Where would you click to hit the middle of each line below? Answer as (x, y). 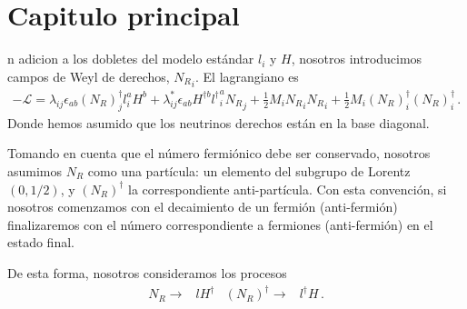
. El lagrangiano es (247, 76)
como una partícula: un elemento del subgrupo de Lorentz (249, 170)
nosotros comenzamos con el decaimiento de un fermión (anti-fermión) (203, 207)
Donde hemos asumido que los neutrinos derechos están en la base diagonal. (219, 122)
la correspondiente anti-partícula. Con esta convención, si (288, 189)
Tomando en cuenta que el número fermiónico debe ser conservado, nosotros (219, 153)
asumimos (35, 170)
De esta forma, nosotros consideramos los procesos (147, 272)
